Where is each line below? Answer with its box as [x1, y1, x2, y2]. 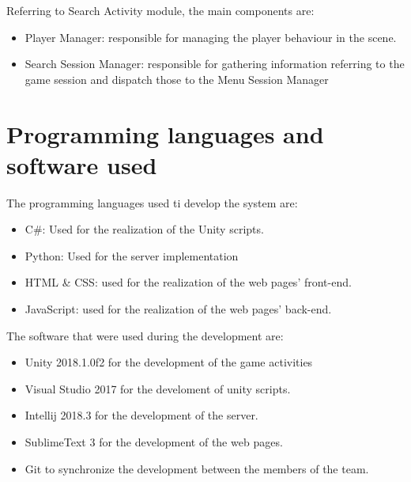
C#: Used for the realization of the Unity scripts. [25, 221, 264, 237]
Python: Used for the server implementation [25, 247, 239, 264]
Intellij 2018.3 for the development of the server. [25, 407, 258, 423]
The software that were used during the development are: [6, 327, 284, 343]
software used [6, 148, 157, 180]
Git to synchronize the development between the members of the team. [25, 460, 369, 476]
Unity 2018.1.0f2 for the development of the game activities [25, 354, 313, 370]
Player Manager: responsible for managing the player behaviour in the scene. [25, 28, 397, 45]
